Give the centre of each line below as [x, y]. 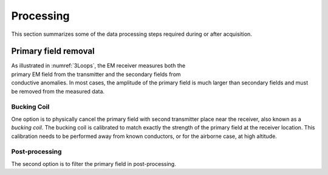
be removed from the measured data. [58, 91]
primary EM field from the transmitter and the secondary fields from [96, 74]
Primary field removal [53, 51]
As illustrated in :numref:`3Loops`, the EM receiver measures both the [98, 66]
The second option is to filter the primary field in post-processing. [94, 163]
